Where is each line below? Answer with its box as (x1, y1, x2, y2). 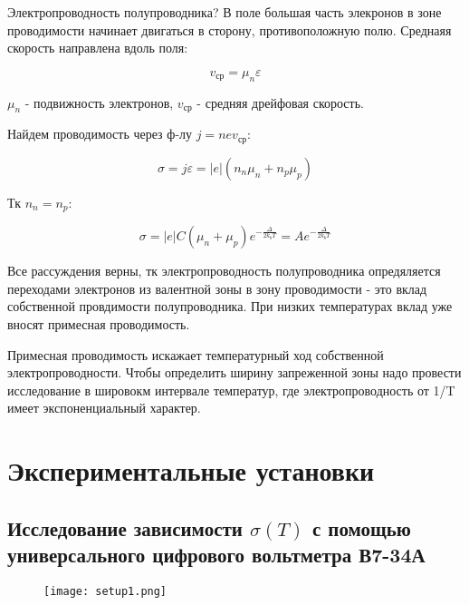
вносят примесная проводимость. (7, 315, 190, 334)
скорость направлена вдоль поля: (7, 38, 188, 57)
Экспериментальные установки (7, 452, 375, 489)
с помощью (311, 513, 411, 542)
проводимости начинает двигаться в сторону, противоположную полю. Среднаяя (7, 20, 452, 39)
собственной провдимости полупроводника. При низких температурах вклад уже (7, 297, 453, 316)
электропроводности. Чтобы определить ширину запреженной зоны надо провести (7, 363, 462, 382)
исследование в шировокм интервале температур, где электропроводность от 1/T (7, 380, 455, 399)
